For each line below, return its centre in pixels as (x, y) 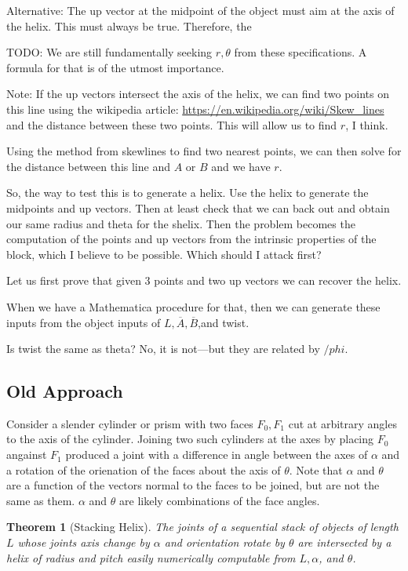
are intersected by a (344, 542)
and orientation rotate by (224, 542)
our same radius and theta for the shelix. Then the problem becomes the (181, 223)
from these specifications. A (301, 52)
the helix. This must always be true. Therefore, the (129, 25)
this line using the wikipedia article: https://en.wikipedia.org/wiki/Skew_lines (195, 109)
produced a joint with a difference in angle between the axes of (217, 455)
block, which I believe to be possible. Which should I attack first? (164, 254)
